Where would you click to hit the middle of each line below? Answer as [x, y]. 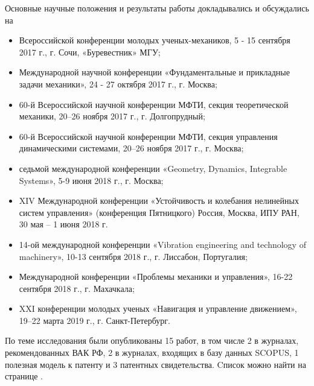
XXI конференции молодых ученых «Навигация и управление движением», [158, 308]
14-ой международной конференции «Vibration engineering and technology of [162, 244]
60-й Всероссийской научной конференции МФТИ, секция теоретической [154, 104]
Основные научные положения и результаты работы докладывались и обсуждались [157, 8]
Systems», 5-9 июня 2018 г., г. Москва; [91, 180]
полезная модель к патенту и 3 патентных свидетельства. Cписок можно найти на [155, 364]
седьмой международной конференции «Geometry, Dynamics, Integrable [153, 168]
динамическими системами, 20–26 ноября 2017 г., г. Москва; [131, 148]
